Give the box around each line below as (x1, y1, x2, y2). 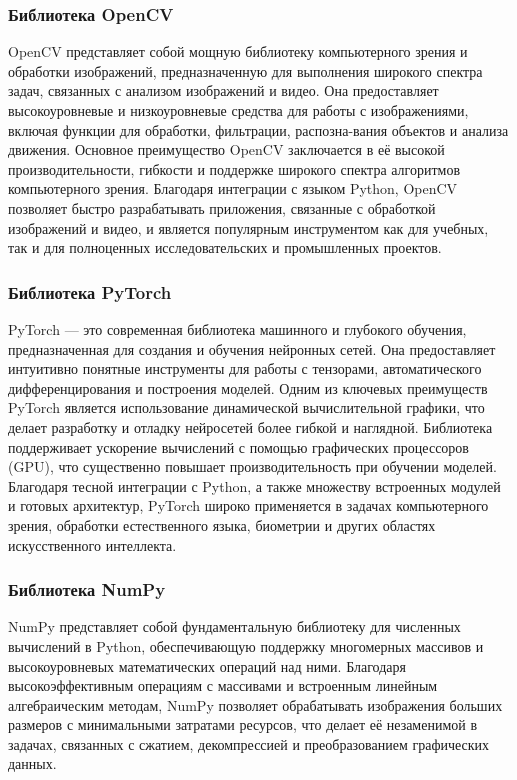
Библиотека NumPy (8, 577, 166, 602)
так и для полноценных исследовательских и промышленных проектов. (8, 237, 442, 258)
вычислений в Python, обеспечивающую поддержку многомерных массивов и (8, 635, 484, 656)
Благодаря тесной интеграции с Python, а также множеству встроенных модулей (8, 475, 501, 496)
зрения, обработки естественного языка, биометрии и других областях (8, 514, 436, 535)
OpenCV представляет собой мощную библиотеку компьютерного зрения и (8, 41, 468, 62)
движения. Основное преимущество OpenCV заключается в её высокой (8, 139, 445, 160)
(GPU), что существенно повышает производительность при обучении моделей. (8, 456, 497, 477)
